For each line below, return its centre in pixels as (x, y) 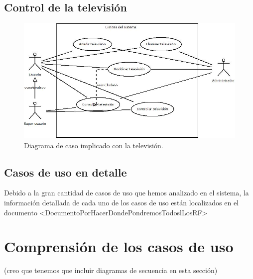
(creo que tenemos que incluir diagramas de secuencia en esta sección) (111, 270)
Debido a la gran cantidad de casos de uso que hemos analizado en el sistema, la (126, 193)
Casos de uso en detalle (65, 172)
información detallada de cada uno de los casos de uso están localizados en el (122, 202)
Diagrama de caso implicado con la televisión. (94, 145)
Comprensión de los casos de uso (119, 246)
